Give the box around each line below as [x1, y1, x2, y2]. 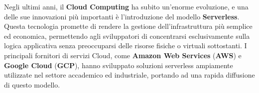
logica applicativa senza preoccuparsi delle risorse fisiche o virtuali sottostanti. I [4, 40, 247, 51]
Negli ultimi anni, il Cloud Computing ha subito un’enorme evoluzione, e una [4, 1, 249, 11]
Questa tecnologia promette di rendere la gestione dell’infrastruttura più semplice [4, 21, 253, 31]
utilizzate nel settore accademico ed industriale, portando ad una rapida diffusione [4, 70, 255, 80]
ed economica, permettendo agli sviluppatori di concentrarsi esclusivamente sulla [4, 30, 250, 41]
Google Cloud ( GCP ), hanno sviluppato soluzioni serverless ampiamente [4, 60, 233, 70]
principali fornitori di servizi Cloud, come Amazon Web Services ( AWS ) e [4, 50, 242, 60]
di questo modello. [4, 79, 60, 90]
